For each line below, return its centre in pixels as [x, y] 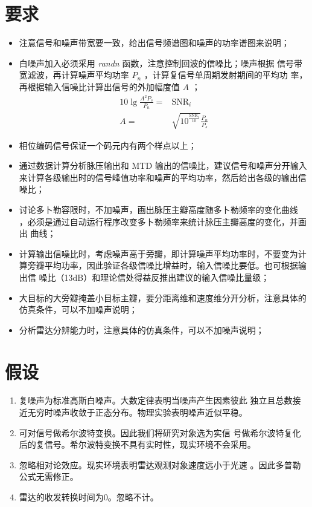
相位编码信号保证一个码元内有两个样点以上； [108, 145]
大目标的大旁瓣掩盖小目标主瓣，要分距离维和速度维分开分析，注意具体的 [163, 297]
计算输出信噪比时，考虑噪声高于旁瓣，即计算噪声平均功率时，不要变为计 [163, 253]
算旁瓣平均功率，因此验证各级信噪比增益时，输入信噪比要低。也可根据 [158, 265]
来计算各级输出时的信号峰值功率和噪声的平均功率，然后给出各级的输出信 [163, 177]
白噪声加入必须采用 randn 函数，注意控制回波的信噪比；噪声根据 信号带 [161, 63]
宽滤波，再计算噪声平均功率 [74, 75]
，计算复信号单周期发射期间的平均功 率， [226, 75]
